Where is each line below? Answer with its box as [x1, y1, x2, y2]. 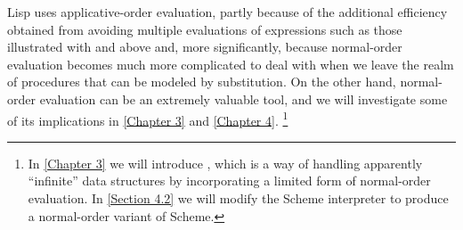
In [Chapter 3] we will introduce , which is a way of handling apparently [28, 153, 423, 172]
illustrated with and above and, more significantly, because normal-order [7, 37, 402, 56]
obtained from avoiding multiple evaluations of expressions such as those [7, 20, 402, 38]
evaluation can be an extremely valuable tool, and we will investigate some [39, 89, 448, 108]
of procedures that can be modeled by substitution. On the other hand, [7, 72, 396, 91]
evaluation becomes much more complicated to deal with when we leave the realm [7, 54, 454, 73]
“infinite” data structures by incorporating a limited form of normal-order [28, 171, 431, 190]
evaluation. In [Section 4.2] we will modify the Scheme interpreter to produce [28, 189, 449, 207]
